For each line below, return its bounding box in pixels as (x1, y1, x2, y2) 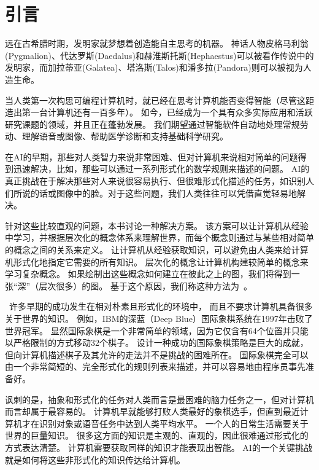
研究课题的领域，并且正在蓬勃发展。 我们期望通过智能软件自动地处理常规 (5, 117, 300, 130)
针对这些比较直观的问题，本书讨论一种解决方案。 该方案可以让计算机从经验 (5, 219, 309, 232)
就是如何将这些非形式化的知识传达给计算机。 (5, 453, 185, 466)
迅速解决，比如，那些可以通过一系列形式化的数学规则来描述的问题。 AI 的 (13, 162, 310, 175)
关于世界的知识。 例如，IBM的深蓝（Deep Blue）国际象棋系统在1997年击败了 (5, 312, 313, 324)
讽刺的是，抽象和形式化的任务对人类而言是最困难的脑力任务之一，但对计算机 (5, 393, 314, 405)
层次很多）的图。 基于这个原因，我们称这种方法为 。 (39, 279, 252, 292)
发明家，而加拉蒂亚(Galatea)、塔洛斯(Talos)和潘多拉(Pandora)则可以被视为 (5, 61, 303, 74)
